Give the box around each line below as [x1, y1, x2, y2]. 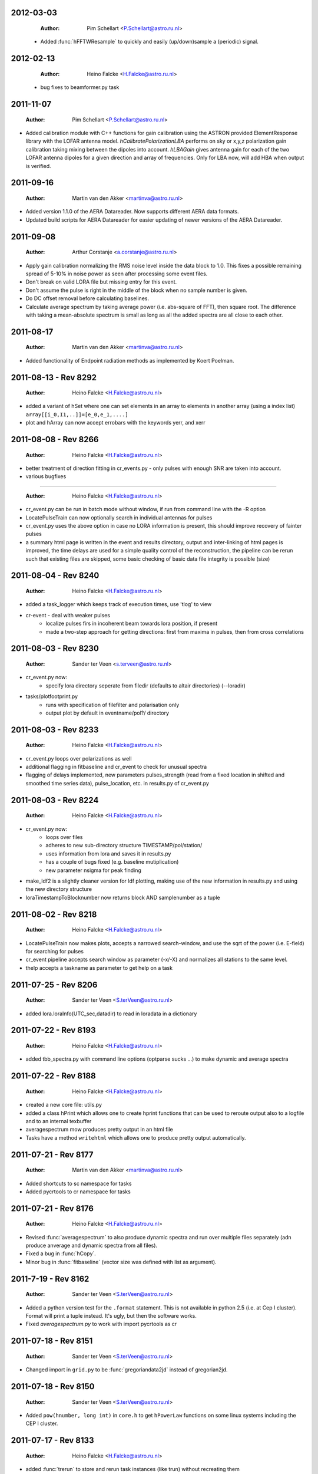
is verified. [25, 162, 51, 169]
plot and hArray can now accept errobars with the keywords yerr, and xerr [25, 419, 206, 426]
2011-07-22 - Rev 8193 [11, 1025, 97, 1035]
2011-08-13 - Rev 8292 [11, 372, 97, 383]
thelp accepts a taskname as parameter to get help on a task [25, 964, 173, 971]
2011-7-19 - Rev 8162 [11, 1274, 90, 1284]
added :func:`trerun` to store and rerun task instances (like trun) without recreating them [25, 1466, 240, 1473]
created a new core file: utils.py [25, 1101, 102, 1108]
